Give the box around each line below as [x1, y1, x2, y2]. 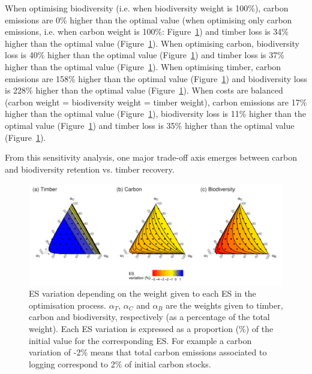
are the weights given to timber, [166, 298, 283, 311]
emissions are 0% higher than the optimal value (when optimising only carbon [5, 13, 292, 26]
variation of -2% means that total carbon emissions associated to [29, 346, 267, 358]
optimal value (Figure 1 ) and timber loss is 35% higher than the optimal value [5, 119, 295, 131]
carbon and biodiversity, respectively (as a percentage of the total [29, 310, 270, 323]
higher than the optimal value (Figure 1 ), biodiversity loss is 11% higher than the [5, 107, 306, 120]
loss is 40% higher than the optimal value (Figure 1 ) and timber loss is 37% [5, 49, 284, 61]
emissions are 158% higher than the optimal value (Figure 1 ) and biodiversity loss [5, 72, 307, 85]
